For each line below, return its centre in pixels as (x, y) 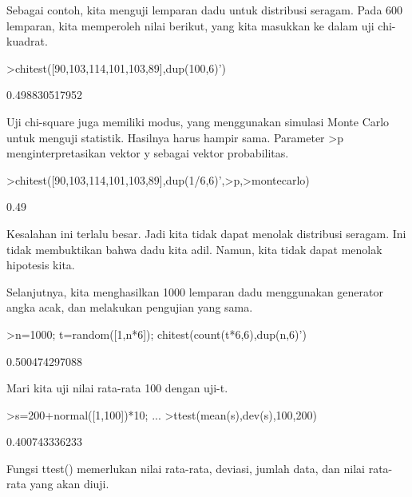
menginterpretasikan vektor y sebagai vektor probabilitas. (148, 153)
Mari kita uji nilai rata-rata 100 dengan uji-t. (117, 388)
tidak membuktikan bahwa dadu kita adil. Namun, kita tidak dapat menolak (194, 249)
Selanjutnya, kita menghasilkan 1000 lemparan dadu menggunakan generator (195, 291)
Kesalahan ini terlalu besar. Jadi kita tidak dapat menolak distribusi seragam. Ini (206, 233)
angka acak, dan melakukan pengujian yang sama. (130, 307)
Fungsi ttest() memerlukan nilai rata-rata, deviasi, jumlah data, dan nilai (186, 468)
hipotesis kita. (41, 265)
